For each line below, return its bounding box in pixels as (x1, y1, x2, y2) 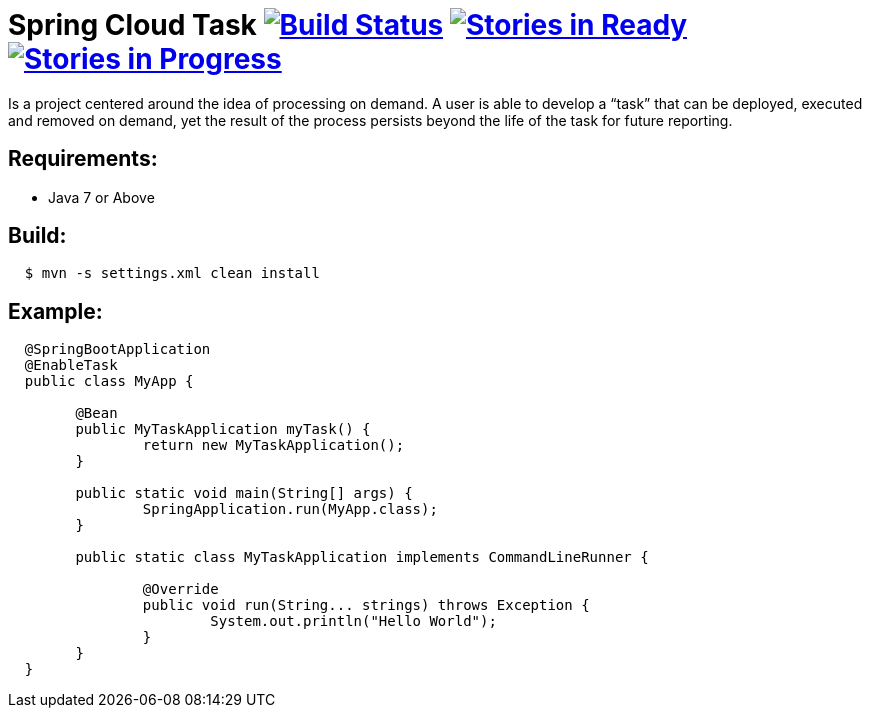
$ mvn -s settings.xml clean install (24, 265, 320, 282)
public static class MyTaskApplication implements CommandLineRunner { (75, 549, 649, 566)
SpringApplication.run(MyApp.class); (142, 501, 438, 518)
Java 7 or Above (48, 188, 155, 206)
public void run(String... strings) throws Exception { (142, 597, 590, 614)
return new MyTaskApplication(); (142, 437, 405, 454)
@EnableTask (24, 357, 118, 374)
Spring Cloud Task (8, 8, 257, 42)
